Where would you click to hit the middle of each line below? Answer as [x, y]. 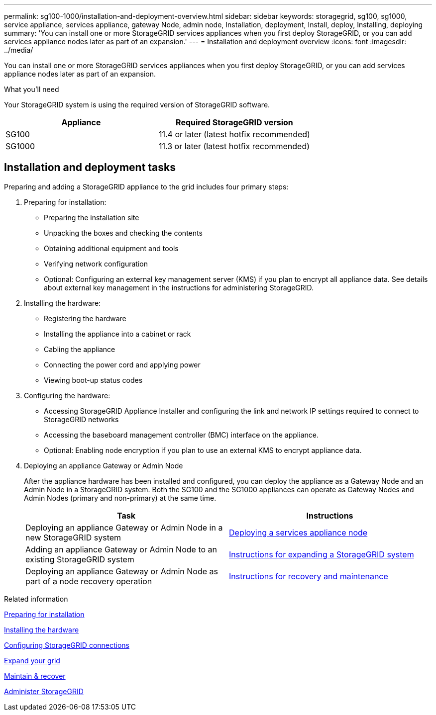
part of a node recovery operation [89, 581]
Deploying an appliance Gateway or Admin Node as [122, 571]
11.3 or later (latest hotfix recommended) [234, 146]
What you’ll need [32, 89]
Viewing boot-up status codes [93, 380]
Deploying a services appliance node [298, 532]
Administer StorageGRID [44, 691]
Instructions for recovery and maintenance [309, 576]
